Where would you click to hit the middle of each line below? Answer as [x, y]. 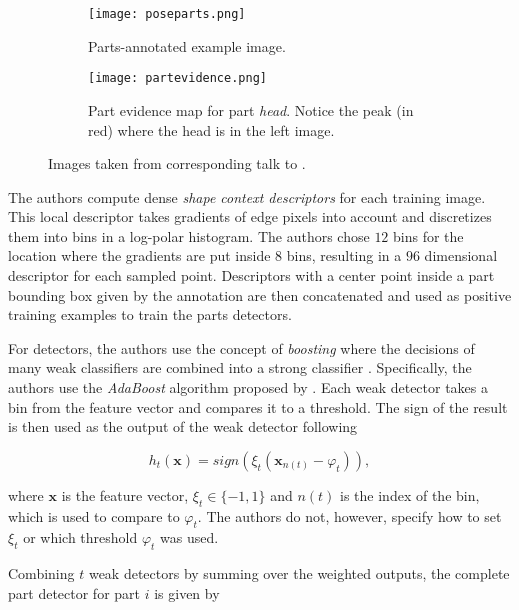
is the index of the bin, [410, 494]
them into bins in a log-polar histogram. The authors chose [189, 235]
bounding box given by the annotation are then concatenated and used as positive [260, 294]
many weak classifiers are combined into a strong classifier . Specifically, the [240, 367]
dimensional [461, 255]
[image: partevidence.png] [177, 78]
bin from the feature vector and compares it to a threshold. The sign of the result [258, 406]
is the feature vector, [125, 494]
